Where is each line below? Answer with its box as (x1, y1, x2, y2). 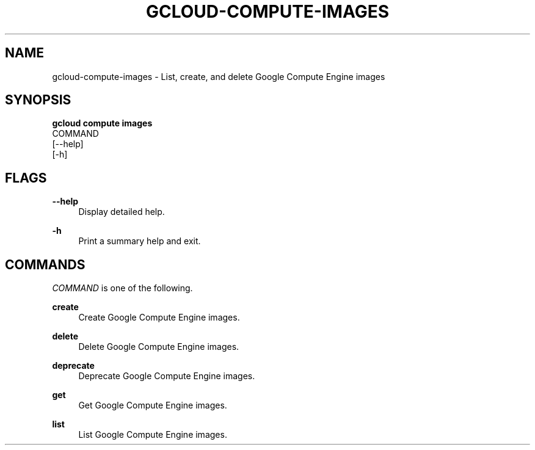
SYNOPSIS (5, 92, 71, 108)
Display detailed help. (78, 206, 165, 217)
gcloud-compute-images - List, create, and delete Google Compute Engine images (52, 71, 385, 82)
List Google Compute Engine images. (78, 429, 227, 440)
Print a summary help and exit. (78, 236, 201, 247)
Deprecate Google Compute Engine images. (78, 371, 255, 382)
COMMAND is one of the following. (52, 283, 193, 294)
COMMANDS (5, 256, 86, 272)
